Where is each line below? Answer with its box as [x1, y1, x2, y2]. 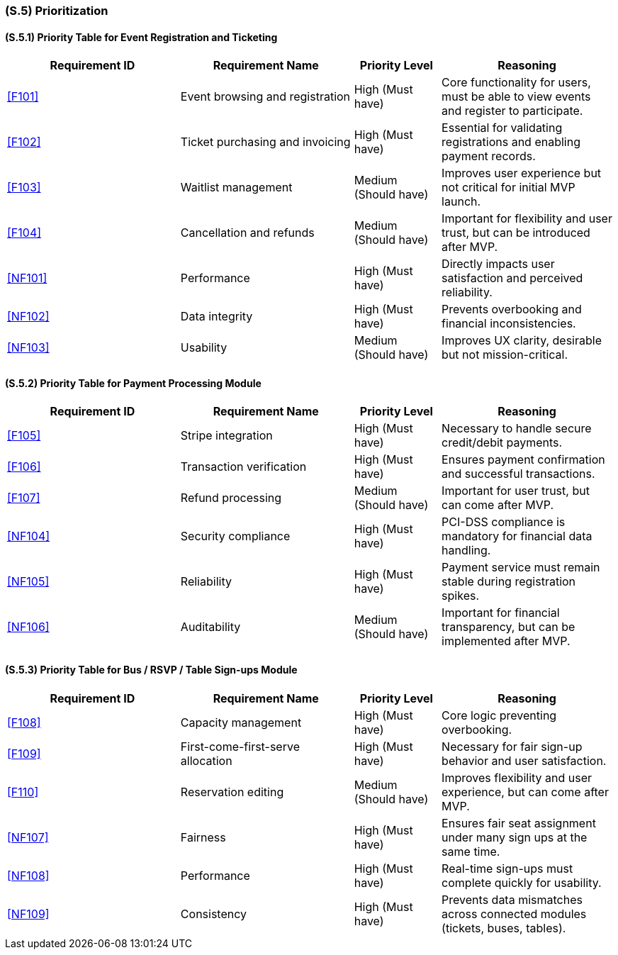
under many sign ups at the [442, 830, 588, 844]
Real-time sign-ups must [442, 861, 573, 876]
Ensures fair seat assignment [442, 815, 596, 830]
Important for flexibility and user [442, 211, 612, 226]
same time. [442, 844, 500, 859]
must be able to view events [442, 89, 591, 104]
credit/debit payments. [442, 435, 563, 450]
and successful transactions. [442, 467, 595, 481]
